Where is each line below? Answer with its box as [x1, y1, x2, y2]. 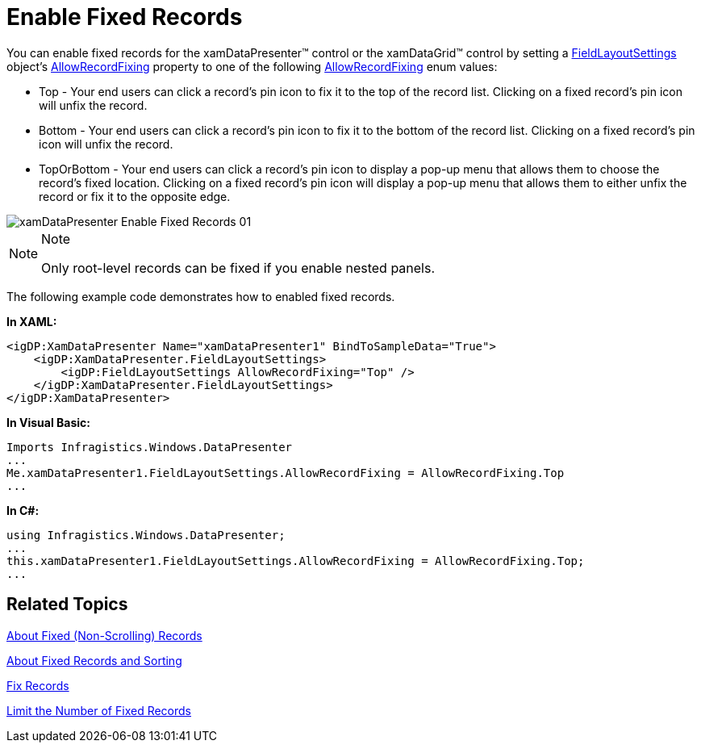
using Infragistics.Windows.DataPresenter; [6, 528, 286, 542]
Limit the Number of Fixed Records [6, 703, 191, 718]
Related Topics [6, 594, 128, 615]
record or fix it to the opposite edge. [39, 189, 231, 203]
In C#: [6, 503, 40, 517]
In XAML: [6, 314, 57, 328]
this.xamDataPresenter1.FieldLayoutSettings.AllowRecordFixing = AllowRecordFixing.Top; [6, 554, 585, 567]
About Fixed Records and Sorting [6, 653, 182, 667]
